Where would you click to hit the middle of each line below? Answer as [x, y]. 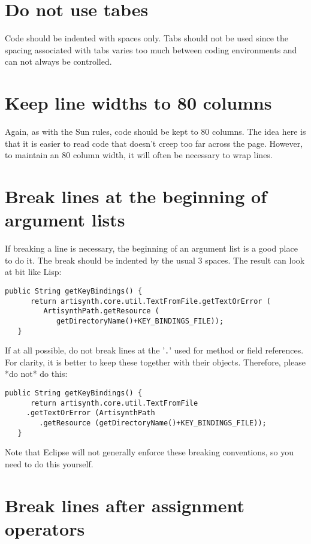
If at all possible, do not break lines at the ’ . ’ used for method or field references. [154, 350]
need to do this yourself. [49, 463]
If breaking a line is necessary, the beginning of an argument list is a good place [151, 248]
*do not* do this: [36, 374]
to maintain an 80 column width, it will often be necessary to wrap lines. [139, 155]
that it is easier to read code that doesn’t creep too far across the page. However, [154, 143]
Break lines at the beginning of [136, 196]
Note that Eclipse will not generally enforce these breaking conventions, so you [150, 452]
